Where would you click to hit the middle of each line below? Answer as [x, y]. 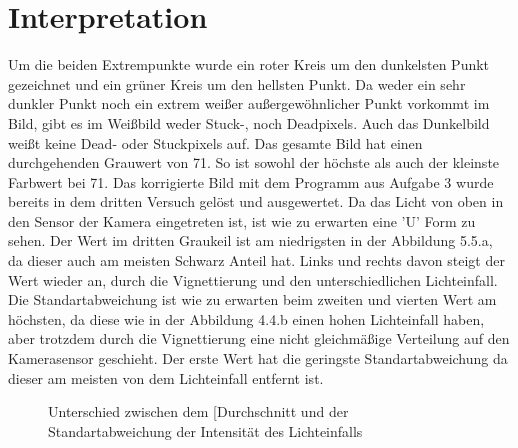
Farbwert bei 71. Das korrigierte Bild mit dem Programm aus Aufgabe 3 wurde [251, 181]
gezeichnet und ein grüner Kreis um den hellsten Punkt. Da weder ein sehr [237, 83]
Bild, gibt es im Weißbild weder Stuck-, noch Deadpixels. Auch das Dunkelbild [249, 122]
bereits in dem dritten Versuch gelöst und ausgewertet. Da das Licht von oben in [256, 201]
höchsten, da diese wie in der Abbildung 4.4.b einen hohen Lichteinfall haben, [246, 318]
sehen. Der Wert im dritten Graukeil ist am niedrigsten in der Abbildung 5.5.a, [250, 240]
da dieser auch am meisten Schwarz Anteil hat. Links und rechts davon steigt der [256, 260]
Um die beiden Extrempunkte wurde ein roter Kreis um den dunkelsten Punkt [249, 64]
